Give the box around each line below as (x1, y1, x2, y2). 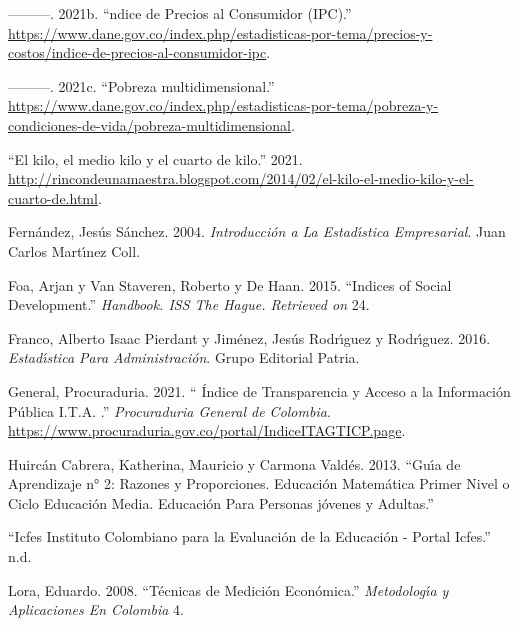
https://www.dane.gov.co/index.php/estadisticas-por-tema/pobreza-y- (8, 95, 439, 116)
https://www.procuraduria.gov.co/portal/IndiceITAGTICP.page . (8, 420, 406, 441)
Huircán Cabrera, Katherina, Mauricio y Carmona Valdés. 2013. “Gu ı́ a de (8, 453, 461, 474)
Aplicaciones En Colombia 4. (8, 599, 184, 620)
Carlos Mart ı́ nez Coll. (8, 240, 141, 261)
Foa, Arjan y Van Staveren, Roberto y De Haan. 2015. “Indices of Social (8, 274, 452, 295)
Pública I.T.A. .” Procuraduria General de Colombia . (8, 400, 331, 421)
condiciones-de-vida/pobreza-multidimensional (8, 114, 291, 135)
